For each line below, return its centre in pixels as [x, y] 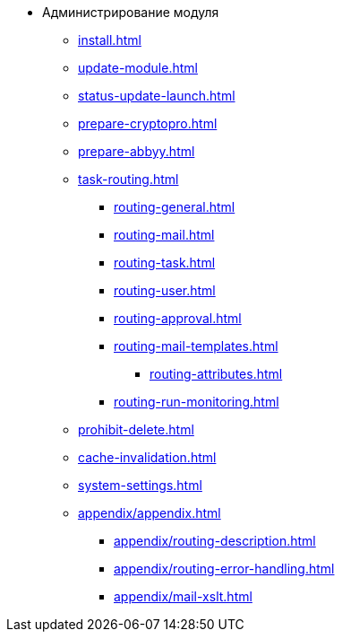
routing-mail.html [164, 235]
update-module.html [138, 68]
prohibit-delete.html [136, 429]
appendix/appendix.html [150, 513]
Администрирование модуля [131, 12]
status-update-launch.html [157, 96]
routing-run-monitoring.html [197, 402]
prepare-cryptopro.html [148, 123]
